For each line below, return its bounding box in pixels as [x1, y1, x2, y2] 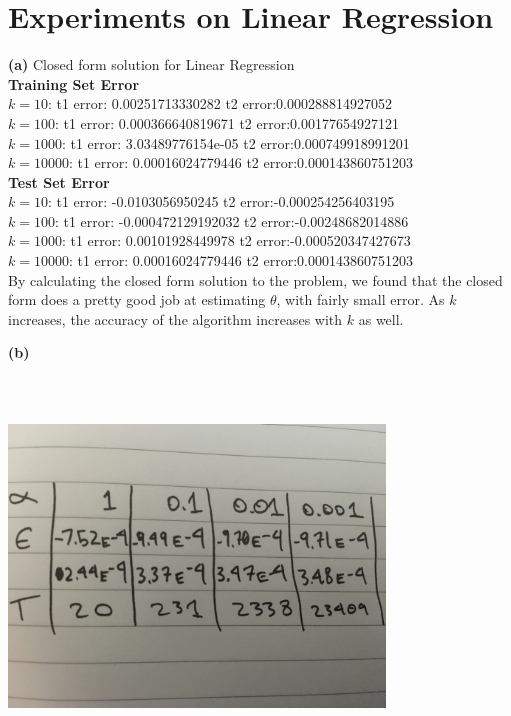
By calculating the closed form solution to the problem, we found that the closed [8, 269, 503, 290]
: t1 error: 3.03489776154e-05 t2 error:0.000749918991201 [61, 132, 410, 153]
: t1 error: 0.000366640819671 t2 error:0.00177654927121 [54, 112, 399, 133]
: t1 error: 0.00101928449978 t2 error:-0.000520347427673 [61, 230, 411, 251]
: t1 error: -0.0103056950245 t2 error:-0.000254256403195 [47, 191, 395, 212]
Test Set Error [8, 171, 110, 192]
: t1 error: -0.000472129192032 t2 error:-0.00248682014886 [54, 210, 409, 231]
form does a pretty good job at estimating [8, 289, 266, 310]
